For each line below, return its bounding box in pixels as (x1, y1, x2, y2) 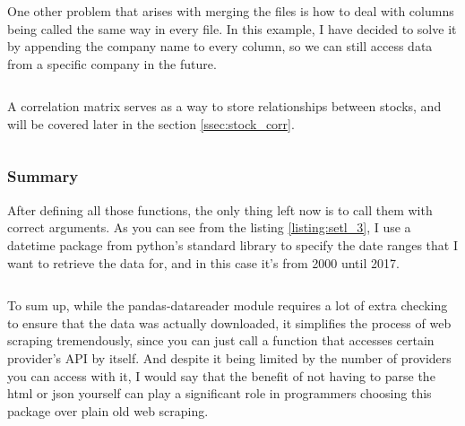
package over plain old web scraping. (7, 401, 209, 420)
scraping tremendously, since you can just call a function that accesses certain (7, 331, 435, 350)
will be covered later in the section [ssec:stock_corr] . (7, 114, 295, 133)
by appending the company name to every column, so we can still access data (7, 37, 433, 56)
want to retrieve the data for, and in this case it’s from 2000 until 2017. (7, 253, 400, 272)
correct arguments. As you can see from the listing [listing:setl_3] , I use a (7, 218, 411, 237)
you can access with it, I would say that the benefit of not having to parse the (7, 366, 435, 385)
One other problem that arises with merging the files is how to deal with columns (7, 2, 454, 20)
